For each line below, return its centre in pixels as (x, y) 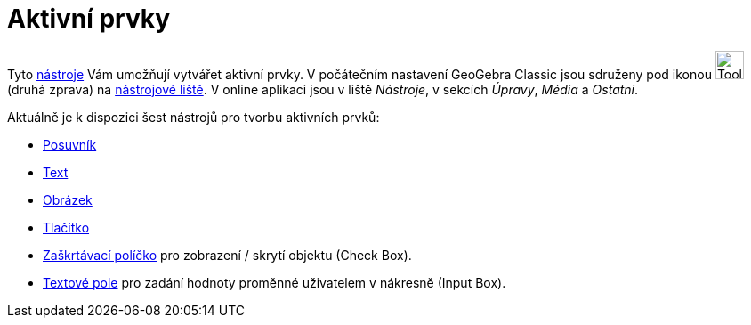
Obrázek (68, 199)
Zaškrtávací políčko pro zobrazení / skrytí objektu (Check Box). (227, 255)
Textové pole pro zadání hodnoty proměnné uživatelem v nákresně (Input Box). (275, 282)
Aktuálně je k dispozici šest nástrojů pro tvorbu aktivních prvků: (194, 117)
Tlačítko (66, 227)
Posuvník (70, 144)
